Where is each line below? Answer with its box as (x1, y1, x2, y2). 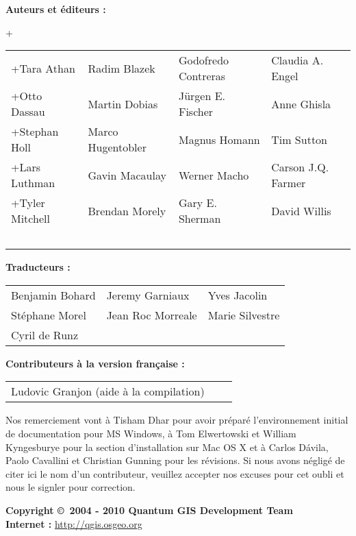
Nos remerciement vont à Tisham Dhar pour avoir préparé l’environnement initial (5, 413, 348, 427)
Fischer (178, 103, 214, 120)
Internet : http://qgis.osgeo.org (5, 516, 142, 531)
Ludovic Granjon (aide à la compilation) (11, 383, 205, 400)
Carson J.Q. (271, 159, 329, 175)
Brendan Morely (88, 202, 166, 219)
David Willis (271, 202, 331, 219)
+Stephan (11, 123, 59, 140)
